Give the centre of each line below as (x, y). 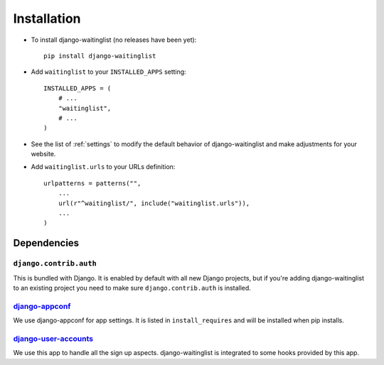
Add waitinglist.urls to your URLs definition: (103, 167)
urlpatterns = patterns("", (92, 183)
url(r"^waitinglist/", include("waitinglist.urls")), (154, 203)
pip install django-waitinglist (100, 56)
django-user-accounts (53, 339)
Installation (47, 18)
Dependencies (46, 243)
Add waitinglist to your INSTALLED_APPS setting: (108, 72)
